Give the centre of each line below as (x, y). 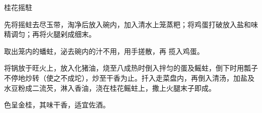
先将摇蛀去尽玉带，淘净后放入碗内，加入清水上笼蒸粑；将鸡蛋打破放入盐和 (127, 24)
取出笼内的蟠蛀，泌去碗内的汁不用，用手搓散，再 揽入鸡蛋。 (104, 51)
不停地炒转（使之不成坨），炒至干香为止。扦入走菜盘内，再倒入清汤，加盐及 (129, 77)
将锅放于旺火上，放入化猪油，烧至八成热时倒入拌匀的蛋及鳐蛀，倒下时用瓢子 (131, 68)
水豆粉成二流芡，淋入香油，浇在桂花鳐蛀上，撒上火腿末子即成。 (110, 88)
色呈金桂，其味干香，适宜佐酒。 (57, 105)
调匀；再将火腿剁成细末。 (53, 34)
